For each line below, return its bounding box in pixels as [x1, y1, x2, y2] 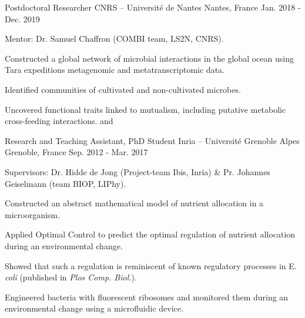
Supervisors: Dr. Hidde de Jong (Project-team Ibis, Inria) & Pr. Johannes [5, 165, 270, 178]
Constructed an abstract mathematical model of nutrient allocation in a [5, 197, 264, 209]
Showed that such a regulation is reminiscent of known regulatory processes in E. [5, 259, 297, 272]
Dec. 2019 [5, 12, 40, 25]
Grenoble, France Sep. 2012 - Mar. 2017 [5, 146, 148, 158]
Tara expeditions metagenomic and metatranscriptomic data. [5, 63, 224, 76]
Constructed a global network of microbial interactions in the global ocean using [5, 52, 294, 64]
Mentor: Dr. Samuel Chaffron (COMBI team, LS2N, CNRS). [5, 32, 224, 45]
